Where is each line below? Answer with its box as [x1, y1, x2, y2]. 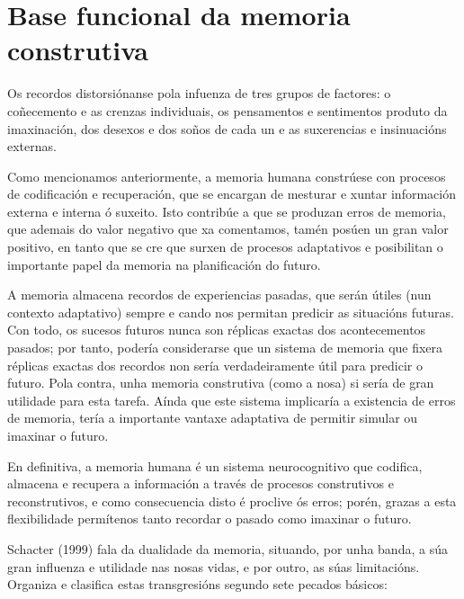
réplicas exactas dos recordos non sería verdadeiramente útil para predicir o [7, 355, 423, 374]
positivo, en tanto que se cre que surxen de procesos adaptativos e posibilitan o [7, 237, 443, 256]
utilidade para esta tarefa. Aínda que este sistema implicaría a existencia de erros [7, 390, 456, 409]
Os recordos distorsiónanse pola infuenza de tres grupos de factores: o [7, 84, 391, 103]
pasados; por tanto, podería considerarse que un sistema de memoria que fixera [7, 338, 443, 357]
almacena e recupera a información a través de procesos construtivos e [7, 474, 394, 493]
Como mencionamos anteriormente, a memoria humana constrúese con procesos [7, 166, 446, 185]
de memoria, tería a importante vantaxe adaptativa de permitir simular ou [7, 408, 418, 427]
